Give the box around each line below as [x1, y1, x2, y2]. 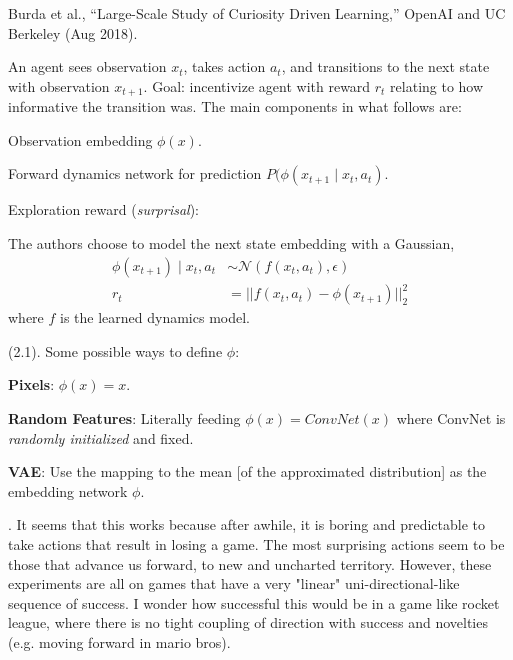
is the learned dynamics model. [60, 307, 250, 328]
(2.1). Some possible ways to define [8, 340, 223, 361]
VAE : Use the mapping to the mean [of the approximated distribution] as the [8, 461, 487, 482]
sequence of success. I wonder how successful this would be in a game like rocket [8, 592, 500, 613]
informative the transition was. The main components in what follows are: [8, 96, 462, 117]
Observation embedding [8, 129, 153, 150]
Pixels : [8, 374, 55, 395]
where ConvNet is [396, 407, 506, 428]
